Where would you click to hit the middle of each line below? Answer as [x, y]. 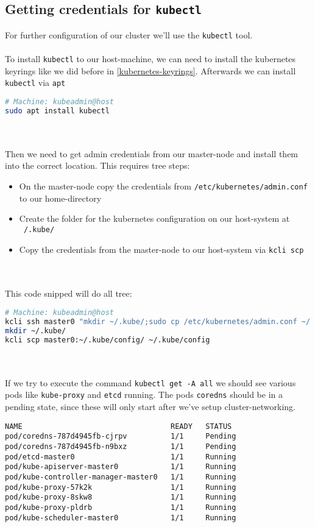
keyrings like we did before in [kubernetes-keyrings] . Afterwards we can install [150, 70]
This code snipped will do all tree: [69, 293]
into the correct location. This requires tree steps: [97, 165]
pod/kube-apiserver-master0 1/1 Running [121, 467]
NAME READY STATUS [119, 426]
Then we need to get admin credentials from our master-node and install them [152, 153]
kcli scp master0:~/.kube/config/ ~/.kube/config [108, 340]
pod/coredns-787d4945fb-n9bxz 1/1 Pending [121, 446]
